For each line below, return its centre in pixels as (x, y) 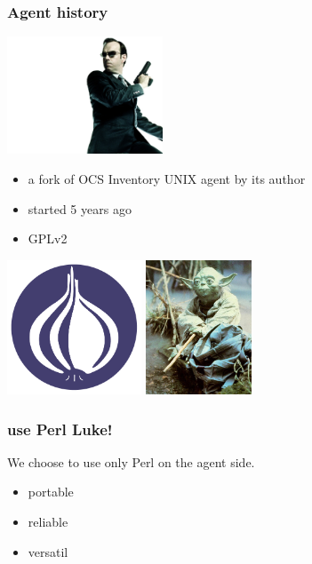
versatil (48, 551)
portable (51, 492)
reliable (48, 522)
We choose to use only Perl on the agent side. (131, 461)
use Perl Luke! (60, 429)
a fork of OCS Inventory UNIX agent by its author (167, 179)
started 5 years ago (80, 208)
